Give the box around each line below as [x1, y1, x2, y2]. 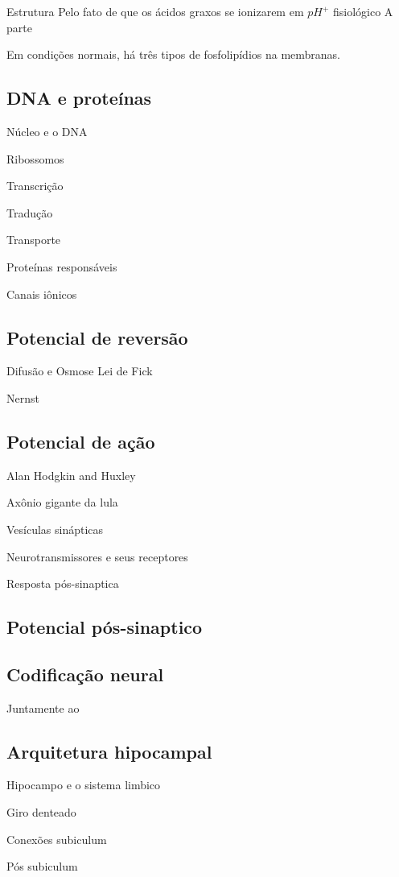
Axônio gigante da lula [6, 494, 118, 511]
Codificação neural [6, 661, 164, 686]
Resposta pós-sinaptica [6, 575, 119, 592]
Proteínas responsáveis [6, 258, 117, 275]
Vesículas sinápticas [6, 520, 104, 537]
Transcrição [6, 177, 64, 194]
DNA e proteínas [6, 85, 152, 110]
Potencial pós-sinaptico [6, 614, 203, 639]
